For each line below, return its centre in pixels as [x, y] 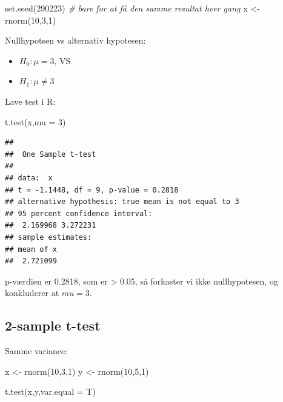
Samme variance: [36, 351]
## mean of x [31, 249]
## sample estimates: [48, 237]
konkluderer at [32, 293]
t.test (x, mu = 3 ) [35, 121]
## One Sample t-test [51, 154]
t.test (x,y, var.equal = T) [50, 391]
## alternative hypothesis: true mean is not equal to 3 [122, 202]
